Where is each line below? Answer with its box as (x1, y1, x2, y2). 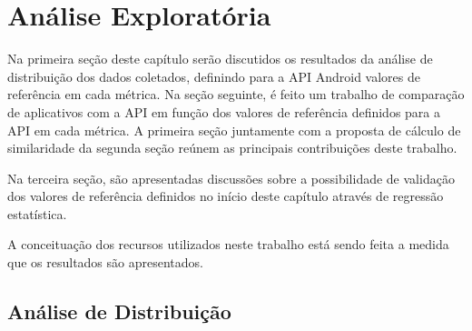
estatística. (7, 204, 67, 223)
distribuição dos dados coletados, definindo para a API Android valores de (7, 66, 420, 85)
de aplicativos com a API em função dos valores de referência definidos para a (7, 102, 441, 121)
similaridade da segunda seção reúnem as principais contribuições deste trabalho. (7, 138, 457, 157)
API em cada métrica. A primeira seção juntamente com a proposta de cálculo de (7, 120, 461, 139)
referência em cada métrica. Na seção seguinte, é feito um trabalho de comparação (7, 85, 465, 104)
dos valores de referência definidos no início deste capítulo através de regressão (7, 186, 444, 206)
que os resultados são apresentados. (7, 253, 203, 272)
